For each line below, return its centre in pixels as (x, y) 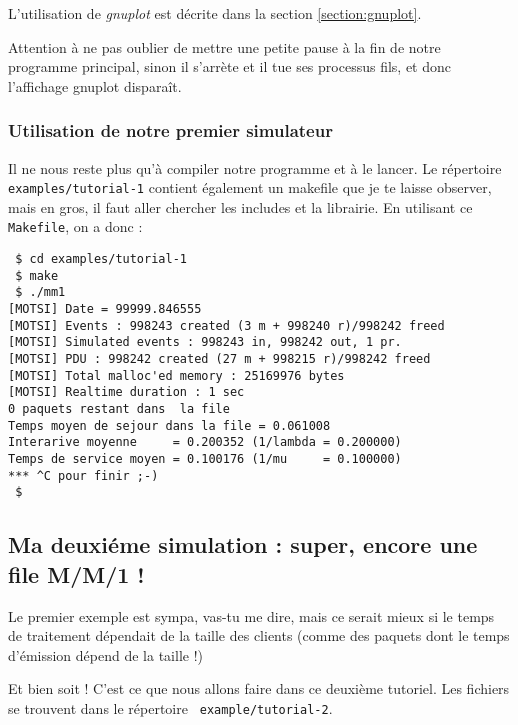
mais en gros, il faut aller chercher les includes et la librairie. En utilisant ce (240, 206)
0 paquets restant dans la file (119, 409)
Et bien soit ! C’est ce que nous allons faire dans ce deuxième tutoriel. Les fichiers (259, 688)
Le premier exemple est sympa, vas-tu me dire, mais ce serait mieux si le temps (251, 615)
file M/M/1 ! (76, 573)
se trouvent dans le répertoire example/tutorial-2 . (170, 707)
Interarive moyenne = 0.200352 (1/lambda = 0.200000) (205, 442)
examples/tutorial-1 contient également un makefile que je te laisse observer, (250, 187)
